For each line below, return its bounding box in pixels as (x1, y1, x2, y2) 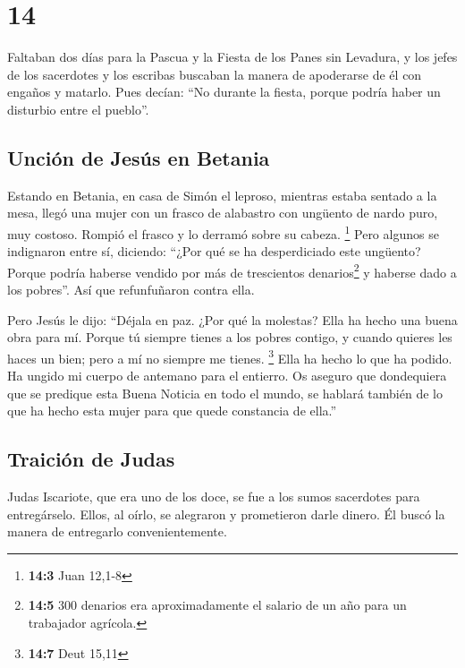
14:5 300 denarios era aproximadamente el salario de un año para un (28, 595, 407, 614)
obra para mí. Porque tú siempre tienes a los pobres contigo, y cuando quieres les (7, 328, 452, 347)
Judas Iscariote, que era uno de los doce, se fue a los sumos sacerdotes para (7, 487, 420, 505)
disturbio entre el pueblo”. (7, 99, 149, 118)
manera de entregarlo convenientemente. (7, 522, 227, 541)
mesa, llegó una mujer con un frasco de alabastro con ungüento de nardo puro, (7, 203, 438, 222)
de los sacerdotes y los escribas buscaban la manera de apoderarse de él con (7, 64, 422, 83)
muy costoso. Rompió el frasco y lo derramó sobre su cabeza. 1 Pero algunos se (7, 221, 439, 243)
